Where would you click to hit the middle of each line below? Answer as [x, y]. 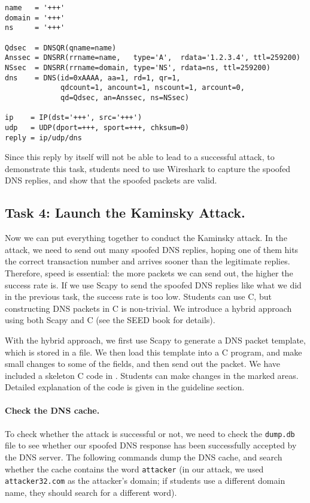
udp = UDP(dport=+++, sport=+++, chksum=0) [97, 127]
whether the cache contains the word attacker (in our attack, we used [134, 469]
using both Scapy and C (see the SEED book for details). [110, 320]
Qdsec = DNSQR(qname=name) [61, 48]
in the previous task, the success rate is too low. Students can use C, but [138, 296]
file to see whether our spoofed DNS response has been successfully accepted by [151, 445]
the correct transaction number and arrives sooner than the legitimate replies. [148, 261]
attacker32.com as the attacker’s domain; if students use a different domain [145, 481]
